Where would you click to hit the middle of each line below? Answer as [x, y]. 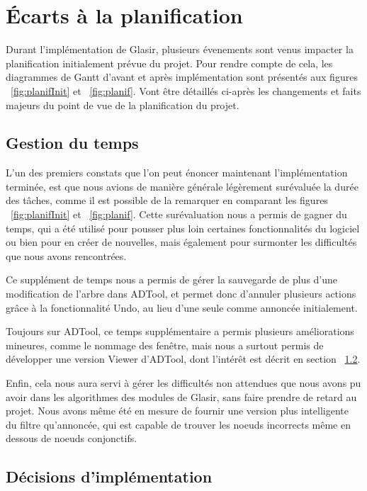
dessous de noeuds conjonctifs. [72, 438]
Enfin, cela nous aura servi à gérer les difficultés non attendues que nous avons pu [183, 383]
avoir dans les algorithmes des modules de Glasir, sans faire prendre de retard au [181, 396]
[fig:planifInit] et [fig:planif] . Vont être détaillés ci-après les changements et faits [186, 90]
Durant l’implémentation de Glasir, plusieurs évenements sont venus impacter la [180, 49]
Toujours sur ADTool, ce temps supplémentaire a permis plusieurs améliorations [180, 331]
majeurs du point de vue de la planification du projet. [123, 105]
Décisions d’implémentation [109, 476]
